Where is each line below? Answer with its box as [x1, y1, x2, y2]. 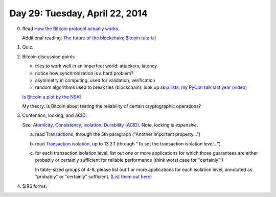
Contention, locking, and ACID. [22, 112, 87, 118]
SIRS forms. [22, 183, 48, 189]
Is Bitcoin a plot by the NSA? [22, 93, 82, 100]
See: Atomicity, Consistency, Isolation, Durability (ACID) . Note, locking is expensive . [22, 121, 198, 128]
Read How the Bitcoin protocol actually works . [22, 26, 120, 32]
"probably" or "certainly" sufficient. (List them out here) [35, 174, 152, 180]
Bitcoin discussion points [22, 54, 75, 60]
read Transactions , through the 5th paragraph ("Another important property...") [35, 131, 201, 137]
